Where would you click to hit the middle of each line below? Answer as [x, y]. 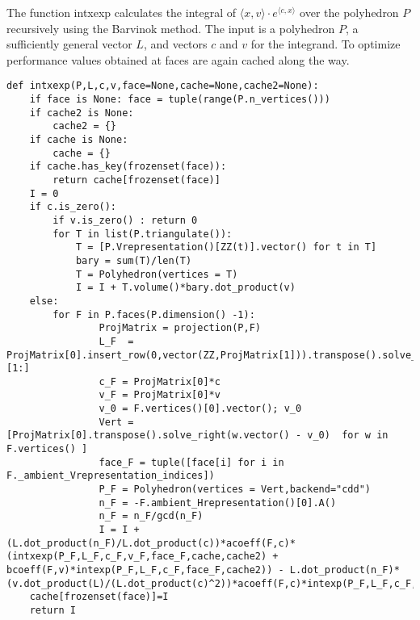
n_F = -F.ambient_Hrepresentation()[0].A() [218, 503]
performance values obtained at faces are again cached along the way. [178, 59]
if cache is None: [79, 140]
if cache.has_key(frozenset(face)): [128, 167]
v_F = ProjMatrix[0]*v [160, 395]
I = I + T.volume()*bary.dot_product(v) [185, 288]
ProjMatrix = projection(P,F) [180, 328]
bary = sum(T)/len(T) [134, 260]
